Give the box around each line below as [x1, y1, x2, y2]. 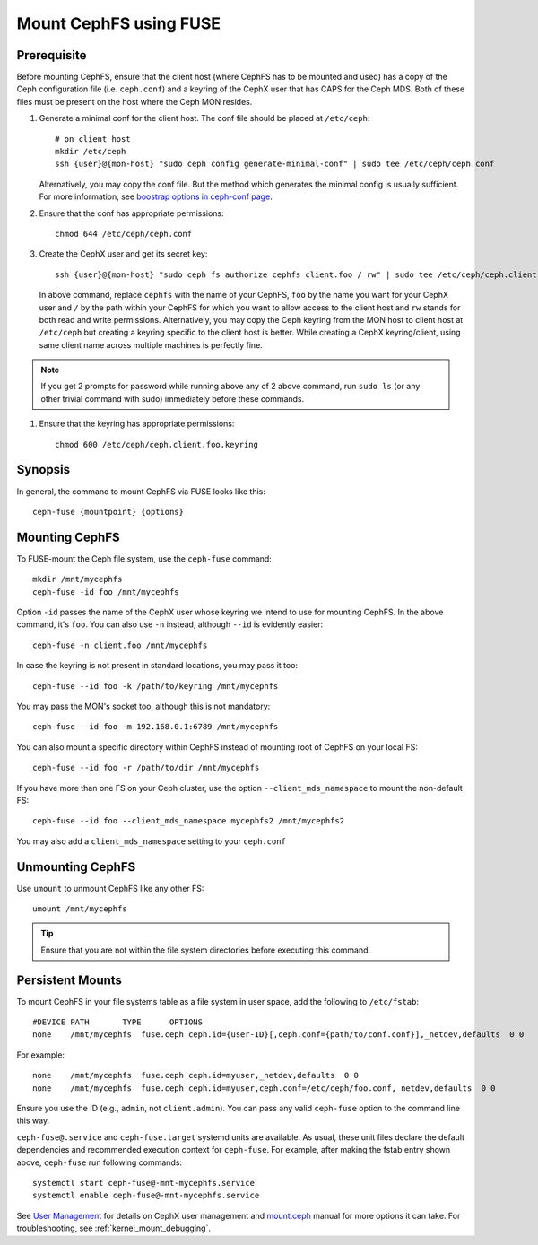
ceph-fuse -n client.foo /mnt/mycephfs [32, 640, 208, 650]
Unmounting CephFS [16, 859, 136, 875]
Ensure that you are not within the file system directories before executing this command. [40, 945, 371, 955]
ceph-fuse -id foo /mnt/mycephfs [32, 587, 179, 596]
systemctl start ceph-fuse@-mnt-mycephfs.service [32, 1178, 256, 1188]
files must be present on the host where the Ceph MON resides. [16, 96, 253, 107]
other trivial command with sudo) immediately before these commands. [40, 393, 305, 404]
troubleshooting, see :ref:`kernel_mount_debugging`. [16, 1223, 211, 1233]
